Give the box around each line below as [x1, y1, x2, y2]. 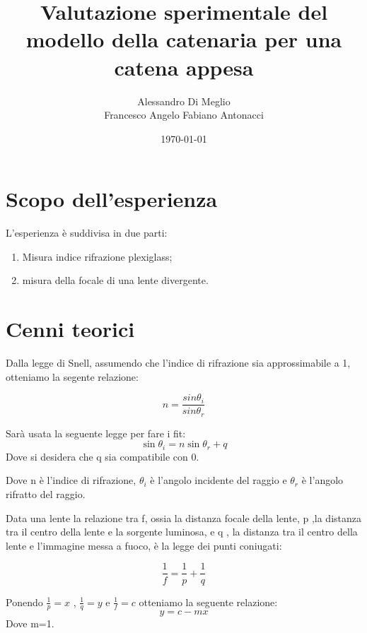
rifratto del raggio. [6, 487, 86, 502]
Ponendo [6, 594, 43, 609]
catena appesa [114, 52, 254, 81]
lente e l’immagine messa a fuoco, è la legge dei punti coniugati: [6, 538, 282, 552]
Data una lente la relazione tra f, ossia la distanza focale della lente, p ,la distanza [6, 510, 362, 525]
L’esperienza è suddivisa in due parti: [6, 225, 168, 240]
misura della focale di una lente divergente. [22, 273, 209, 288]
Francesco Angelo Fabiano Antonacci [104, 107, 264, 122]
